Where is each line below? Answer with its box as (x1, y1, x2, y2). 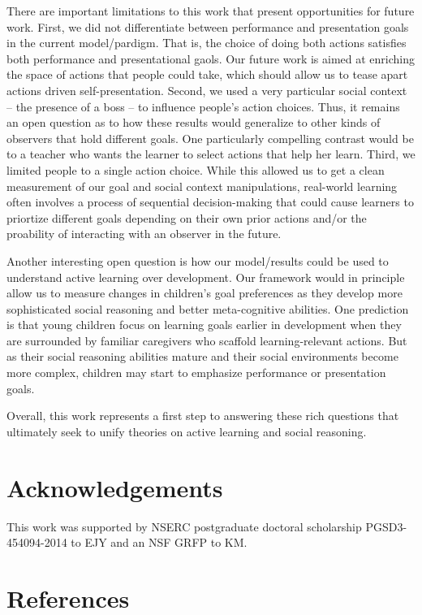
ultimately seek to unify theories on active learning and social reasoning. (6, 422, 367, 440)
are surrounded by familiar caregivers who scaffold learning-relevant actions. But (6, 331, 407, 349)
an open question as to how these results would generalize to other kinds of (6, 114, 381, 131)
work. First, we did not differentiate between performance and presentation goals (6, 18, 409, 35)
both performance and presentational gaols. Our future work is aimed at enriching (6, 50, 415, 67)
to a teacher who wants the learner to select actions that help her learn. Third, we (6, 145, 416, 162)
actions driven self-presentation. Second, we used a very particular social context (6, 81, 407, 98)
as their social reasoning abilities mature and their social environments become (6, 348, 398, 365)
